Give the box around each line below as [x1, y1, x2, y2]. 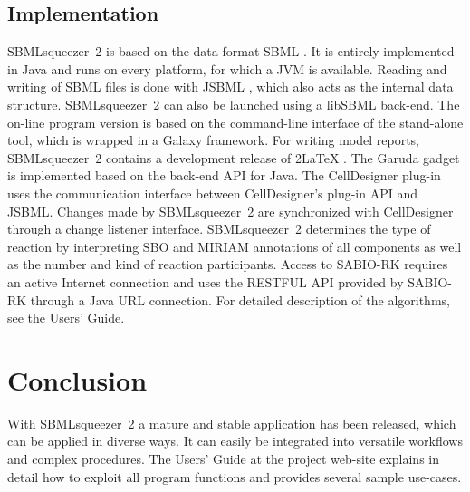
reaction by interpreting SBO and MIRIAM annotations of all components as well [7, 236, 462, 256]
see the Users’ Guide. [7, 308, 125, 327]
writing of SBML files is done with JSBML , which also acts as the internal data [7, 77, 454, 96]
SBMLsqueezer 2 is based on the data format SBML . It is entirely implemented [7, 42, 455, 61]
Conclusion [7, 361, 148, 398]
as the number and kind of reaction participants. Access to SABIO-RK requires [7, 255, 448, 274]
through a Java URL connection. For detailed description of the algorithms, [30, 290, 450, 309]
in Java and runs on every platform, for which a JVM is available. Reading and [7, 59, 447, 78]
